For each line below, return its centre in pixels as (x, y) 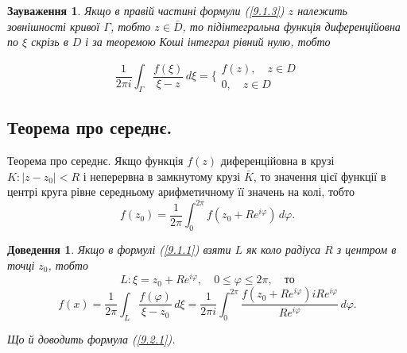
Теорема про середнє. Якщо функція (95, 161)
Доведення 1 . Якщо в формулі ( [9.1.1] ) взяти (119, 249)
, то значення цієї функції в (320, 176)
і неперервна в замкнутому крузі (162, 176)
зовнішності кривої (54, 26)
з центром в (366, 249)
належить (322, 10)
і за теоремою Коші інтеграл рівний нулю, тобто (208, 42)
